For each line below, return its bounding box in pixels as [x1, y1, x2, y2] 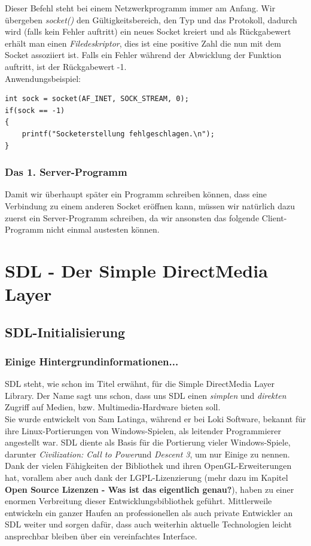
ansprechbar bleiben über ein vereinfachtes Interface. [5, 530, 197, 542]
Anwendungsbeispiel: [5, 72, 81, 84]
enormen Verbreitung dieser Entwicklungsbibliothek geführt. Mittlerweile [5, 495, 272, 507]
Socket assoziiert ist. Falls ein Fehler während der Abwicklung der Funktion [5, 48, 282, 61]
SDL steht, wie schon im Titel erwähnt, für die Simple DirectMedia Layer [5, 377, 275, 390]
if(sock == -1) [5, 106, 65, 115]
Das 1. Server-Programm [5, 164, 127, 179]
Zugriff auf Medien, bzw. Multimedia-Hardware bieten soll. [5, 401, 221, 413]
